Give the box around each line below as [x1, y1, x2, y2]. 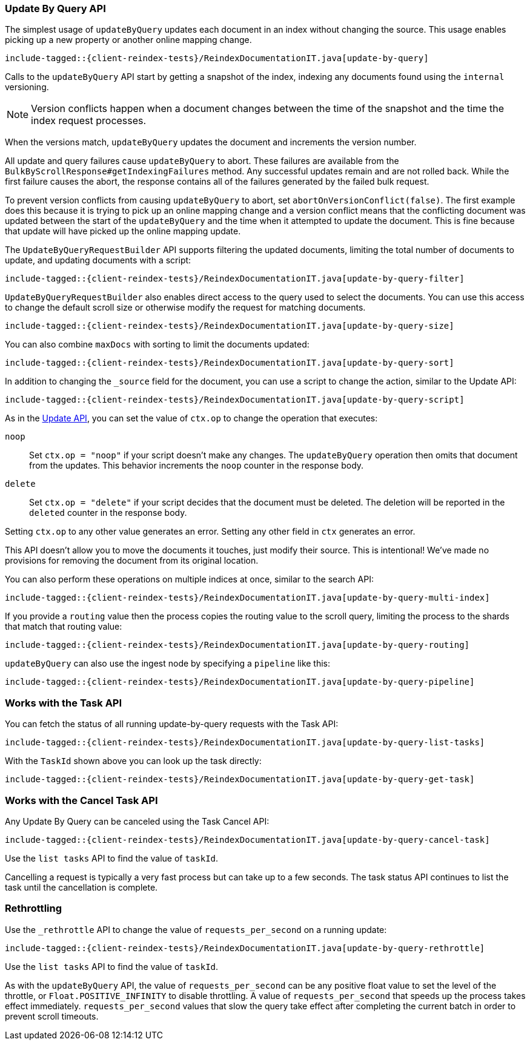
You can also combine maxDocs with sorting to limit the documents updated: [5, 339, 310, 350]
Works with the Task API [5, 696, 122, 709]
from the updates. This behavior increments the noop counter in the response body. [29, 460, 364, 471]
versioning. [5, 82, 49, 93]
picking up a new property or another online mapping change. [5, 35, 252, 45]
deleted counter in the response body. [29, 507, 187, 518]
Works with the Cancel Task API [5, 794, 158, 806]
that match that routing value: [5, 621, 122, 632]
